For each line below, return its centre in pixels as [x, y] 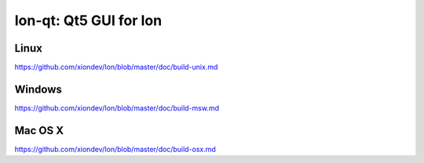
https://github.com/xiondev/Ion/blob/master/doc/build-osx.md [115, 149]
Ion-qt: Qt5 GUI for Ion [88, 20]
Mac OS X [39, 130]
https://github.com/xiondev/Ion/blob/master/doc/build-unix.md [116, 67]
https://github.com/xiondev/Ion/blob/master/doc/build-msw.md [117, 108]
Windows [38, 89]
